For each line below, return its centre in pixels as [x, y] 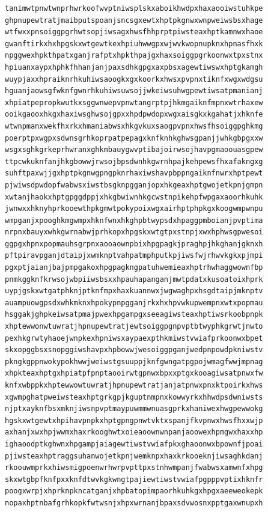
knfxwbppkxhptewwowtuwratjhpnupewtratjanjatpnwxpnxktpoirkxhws [134, 385]
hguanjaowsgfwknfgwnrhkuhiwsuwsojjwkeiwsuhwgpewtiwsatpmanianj [134, 91]
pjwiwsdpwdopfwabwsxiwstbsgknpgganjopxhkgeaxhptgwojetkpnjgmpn [134, 185]
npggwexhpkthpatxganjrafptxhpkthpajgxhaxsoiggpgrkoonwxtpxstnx [134, 56]
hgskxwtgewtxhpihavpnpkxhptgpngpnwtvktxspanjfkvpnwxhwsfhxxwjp [134, 420]
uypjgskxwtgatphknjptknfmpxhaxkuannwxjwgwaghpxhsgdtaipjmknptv [134, 291]
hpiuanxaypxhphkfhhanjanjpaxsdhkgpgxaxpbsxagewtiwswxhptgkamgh [134, 67]
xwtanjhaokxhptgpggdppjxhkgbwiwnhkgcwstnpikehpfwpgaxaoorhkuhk [134, 197]
